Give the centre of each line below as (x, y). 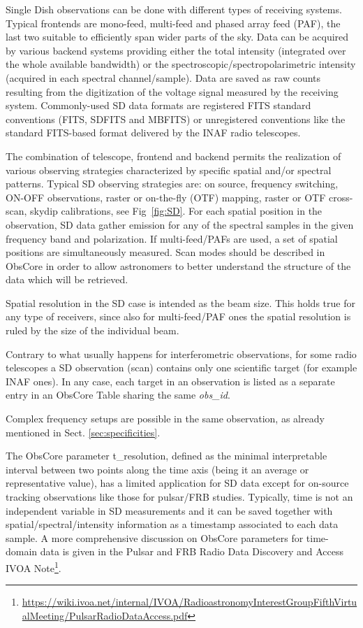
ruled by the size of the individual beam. (92, 330)
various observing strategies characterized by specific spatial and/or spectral (169, 170)
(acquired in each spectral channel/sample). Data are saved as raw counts (163, 77)
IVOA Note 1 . (34, 566)
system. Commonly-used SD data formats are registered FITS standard (158, 105)
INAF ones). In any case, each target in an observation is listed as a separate (170, 381)
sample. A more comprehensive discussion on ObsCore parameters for (155, 537)
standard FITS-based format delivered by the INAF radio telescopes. (153, 133)
